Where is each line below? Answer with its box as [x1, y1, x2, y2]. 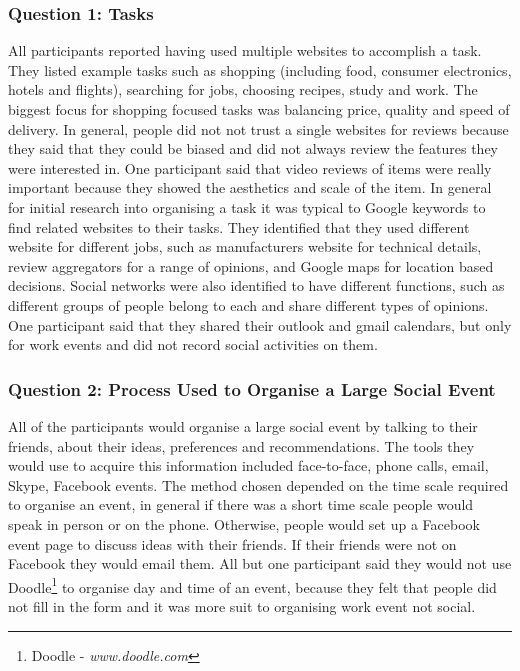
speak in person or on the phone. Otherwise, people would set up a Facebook [8, 513, 480, 534]
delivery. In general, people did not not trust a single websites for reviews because [8, 118, 509, 139]
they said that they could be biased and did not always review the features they [8, 138, 498, 159]
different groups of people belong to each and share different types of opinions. [8, 294, 489, 315]
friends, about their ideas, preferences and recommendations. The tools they [8, 435, 475, 456]
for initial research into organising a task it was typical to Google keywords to [8, 196, 486, 217]
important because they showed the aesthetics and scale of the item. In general [8, 177, 492, 198]
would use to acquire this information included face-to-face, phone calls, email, [8, 455, 489, 476]
